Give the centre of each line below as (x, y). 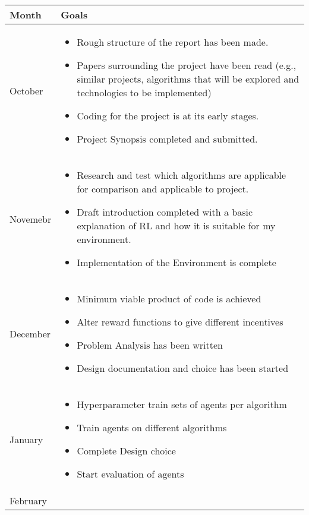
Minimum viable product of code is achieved (169, 298)
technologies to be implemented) (144, 92)
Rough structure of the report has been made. (173, 42)
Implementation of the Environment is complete (176, 262)
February (29, 500)
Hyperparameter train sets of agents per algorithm (182, 404)
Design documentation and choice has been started (183, 368)
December (30, 333)
